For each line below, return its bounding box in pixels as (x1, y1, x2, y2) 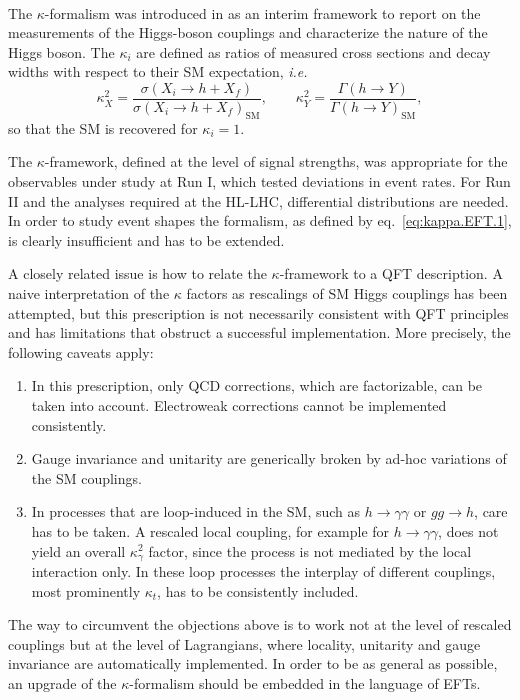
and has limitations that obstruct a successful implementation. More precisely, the (8, 322, 511, 343)
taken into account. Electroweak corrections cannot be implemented (31, 394, 447, 415)
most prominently (31, 580, 141, 601)
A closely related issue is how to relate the (8, 263, 267, 284)
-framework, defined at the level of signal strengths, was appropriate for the (44, 151, 508, 172)
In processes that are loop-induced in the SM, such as (31, 501, 361, 522)
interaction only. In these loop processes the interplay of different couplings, (31, 560, 496, 581)
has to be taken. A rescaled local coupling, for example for (31, 520, 390, 541)
